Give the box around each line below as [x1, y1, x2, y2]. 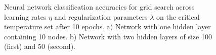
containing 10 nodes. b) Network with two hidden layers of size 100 [4, 31, 212, 41]
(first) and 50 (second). [4, 41, 75, 51]
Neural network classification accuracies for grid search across [4, 2, 195, 12]
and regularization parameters [54, 11, 148, 22]
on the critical [156, 11, 200, 22]
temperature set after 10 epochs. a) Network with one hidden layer [4, 21, 211, 32]
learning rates [4, 11, 47, 22]
